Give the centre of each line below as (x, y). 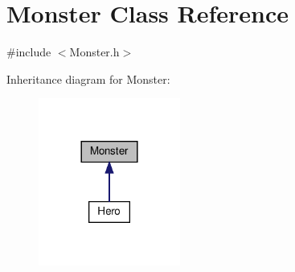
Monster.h (94, 52)
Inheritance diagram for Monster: (88, 78)
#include (29, 52)
